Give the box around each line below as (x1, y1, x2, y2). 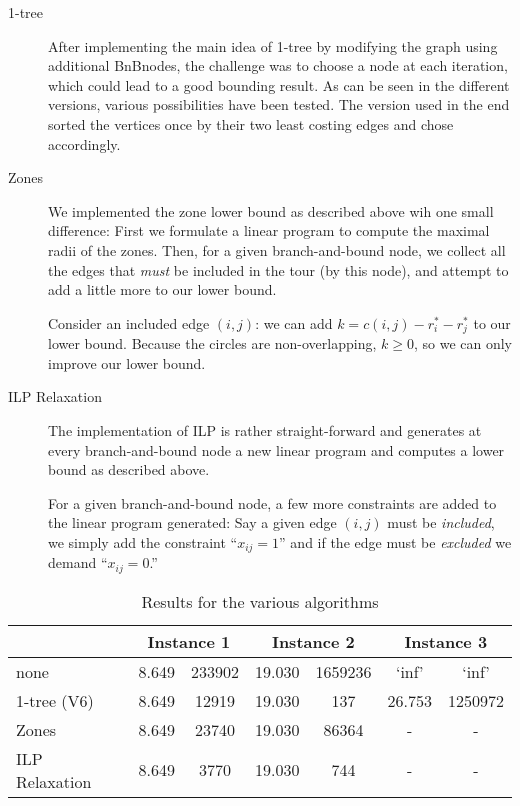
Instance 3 (404, 629, 488, 653)
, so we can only (413, 333, 513, 354)
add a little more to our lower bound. (48, 279, 277, 300)
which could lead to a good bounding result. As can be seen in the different (48, 74, 510, 95)
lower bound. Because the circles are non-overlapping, (48, 333, 377, 354)
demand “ (48, 552, 108, 573)
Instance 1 (147, 629, 231, 653)
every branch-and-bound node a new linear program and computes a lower (48, 439, 505, 460)
